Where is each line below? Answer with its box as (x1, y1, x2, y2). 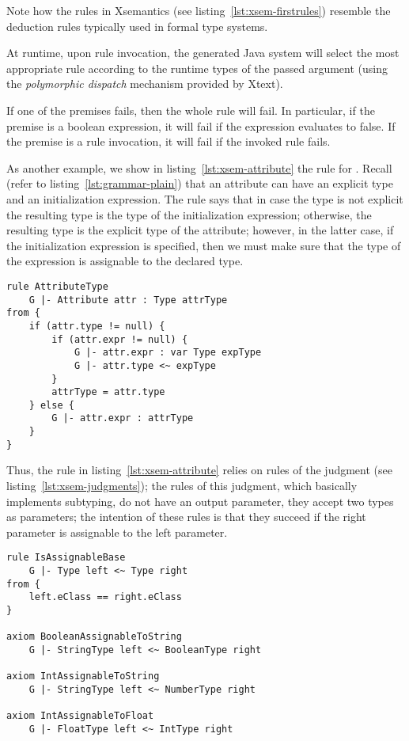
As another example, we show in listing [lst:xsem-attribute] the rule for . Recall (6, 159, 392, 176)
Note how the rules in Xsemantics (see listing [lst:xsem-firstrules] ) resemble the (6, 2, 391, 18)
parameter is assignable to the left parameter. (6, 523, 228, 540)
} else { (28, 399, 74, 411)
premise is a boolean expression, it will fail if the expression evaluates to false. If (6, 117, 396, 134)
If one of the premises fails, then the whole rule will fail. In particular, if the (6, 101, 375, 118)
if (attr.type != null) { (28, 320, 165, 332)
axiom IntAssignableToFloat (6, 710, 154, 722)
